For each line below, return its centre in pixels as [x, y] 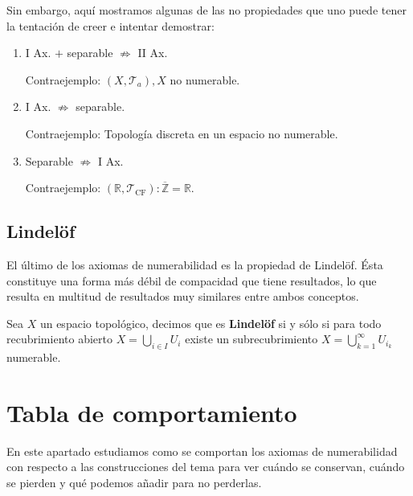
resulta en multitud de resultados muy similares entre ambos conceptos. [183, 296]
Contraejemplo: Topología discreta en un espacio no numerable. [182, 133]
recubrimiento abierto [59, 339]
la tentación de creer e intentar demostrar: [110, 25]
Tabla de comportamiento [152, 412]
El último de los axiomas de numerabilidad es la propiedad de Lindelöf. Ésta [195, 264]
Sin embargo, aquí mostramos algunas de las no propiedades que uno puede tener [206, 10]
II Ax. [153, 53]
